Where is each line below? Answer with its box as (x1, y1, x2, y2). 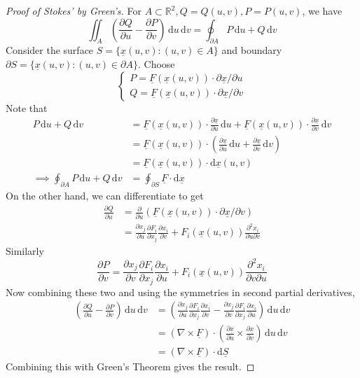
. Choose (138, 56, 175, 71)
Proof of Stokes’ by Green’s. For (6, 3, 141, 17)
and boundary (221, 43, 282, 57)
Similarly (6, 244, 44, 258)
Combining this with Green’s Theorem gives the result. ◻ (6, 359, 255, 374)
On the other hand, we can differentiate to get (6, 188, 204, 203)
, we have (302, 3, 342, 17)
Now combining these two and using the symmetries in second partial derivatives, (6, 284, 355, 299)
